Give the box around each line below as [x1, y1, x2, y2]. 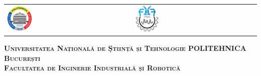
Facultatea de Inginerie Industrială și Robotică [4, 62, 181, 73]
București [4, 52, 41, 63]
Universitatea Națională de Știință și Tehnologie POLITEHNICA [4, 43, 246, 53]
